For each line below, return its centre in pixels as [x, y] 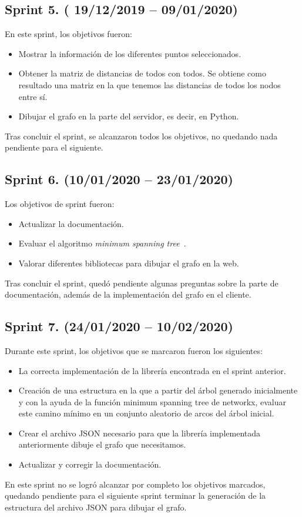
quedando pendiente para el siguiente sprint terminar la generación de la [135, 496]
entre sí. [33, 96]
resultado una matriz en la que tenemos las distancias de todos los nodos [150, 84]
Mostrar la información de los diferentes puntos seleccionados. [130, 53]
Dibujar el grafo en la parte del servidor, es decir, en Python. [129, 116]
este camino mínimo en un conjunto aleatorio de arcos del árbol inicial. [146, 413]
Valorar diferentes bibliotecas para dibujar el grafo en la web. [129, 263]
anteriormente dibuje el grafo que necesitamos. [102, 444]
